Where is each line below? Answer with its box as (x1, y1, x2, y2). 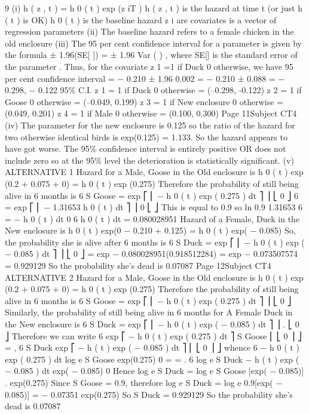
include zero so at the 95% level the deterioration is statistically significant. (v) (5, 154, 294, 166)
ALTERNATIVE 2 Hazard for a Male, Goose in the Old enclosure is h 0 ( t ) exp (5, 271, 304, 283)
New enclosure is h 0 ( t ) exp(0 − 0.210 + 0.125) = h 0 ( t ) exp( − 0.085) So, (5, 224, 296, 237)
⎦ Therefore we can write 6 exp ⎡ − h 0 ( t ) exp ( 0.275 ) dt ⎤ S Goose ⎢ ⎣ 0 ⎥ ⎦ (5, 329, 302, 342)
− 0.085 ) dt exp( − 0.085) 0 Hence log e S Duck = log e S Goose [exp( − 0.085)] (5, 364, 304, 377)
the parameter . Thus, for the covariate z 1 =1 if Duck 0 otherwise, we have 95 (5, 60, 293, 72)
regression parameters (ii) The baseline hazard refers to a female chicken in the (5, 25, 294, 38)
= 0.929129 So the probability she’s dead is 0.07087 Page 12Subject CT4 (5, 259, 271, 272)
